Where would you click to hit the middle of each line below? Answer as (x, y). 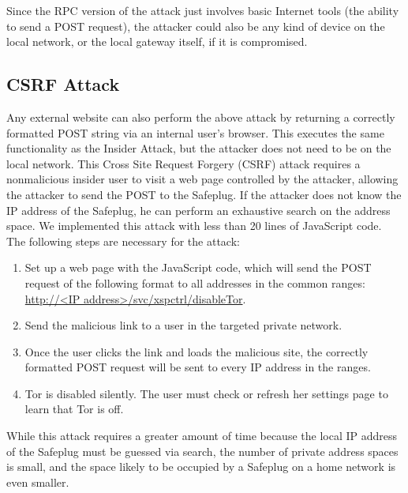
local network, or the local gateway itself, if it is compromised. (157, 41)
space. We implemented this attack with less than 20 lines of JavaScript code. (194, 226)
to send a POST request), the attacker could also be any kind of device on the (196, 26)
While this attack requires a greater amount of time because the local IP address (202, 436)
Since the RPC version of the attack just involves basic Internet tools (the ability (203, 10)
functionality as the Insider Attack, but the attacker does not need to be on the (199, 148)
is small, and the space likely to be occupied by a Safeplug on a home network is (201, 467)
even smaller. (38, 482)
